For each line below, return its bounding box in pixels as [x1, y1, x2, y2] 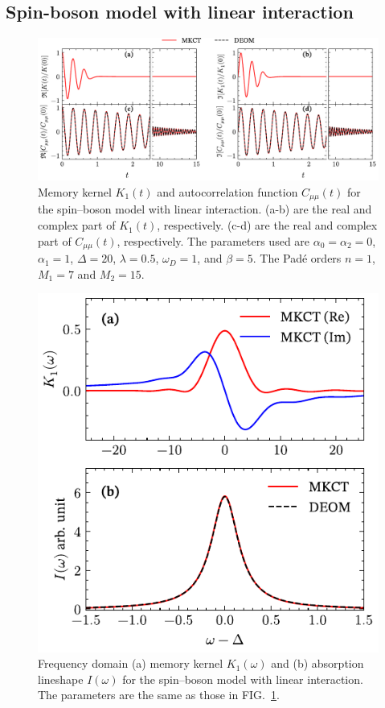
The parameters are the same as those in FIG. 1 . [38, 686, 280, 703]
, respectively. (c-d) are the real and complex [157, 217, 378, 234]
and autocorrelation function [157, 184, 298, 201]
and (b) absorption [271, 655, 364, 672]
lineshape [38, 670, 84, 687]
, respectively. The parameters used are [117, 232, 310, 249]
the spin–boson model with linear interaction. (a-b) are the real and [38, 201, 372, 217]
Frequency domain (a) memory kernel [38, 655, 223, 672]
